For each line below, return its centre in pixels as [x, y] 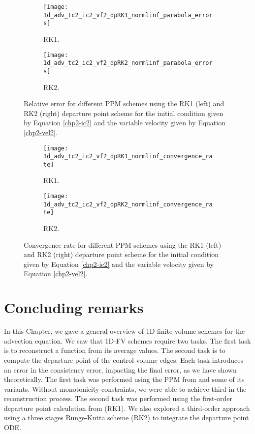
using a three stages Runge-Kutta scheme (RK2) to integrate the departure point [127, 418]
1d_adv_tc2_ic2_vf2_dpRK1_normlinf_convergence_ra [128, 157]
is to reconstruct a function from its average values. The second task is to [115, 350]
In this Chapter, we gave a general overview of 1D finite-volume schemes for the [125, 331]
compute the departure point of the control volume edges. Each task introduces [124, 360]
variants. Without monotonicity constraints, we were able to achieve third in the [125, 389]
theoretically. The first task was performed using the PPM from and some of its [124, 379]
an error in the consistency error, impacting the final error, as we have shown [120, 369]
